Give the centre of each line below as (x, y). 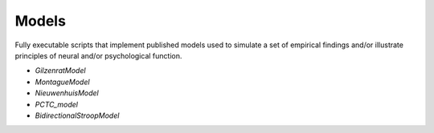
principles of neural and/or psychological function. (98, 55)
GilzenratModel (60, 71)
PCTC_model (57, 104)
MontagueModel (62, 82)
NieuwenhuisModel (67, 93)
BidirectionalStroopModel (77, 115)
